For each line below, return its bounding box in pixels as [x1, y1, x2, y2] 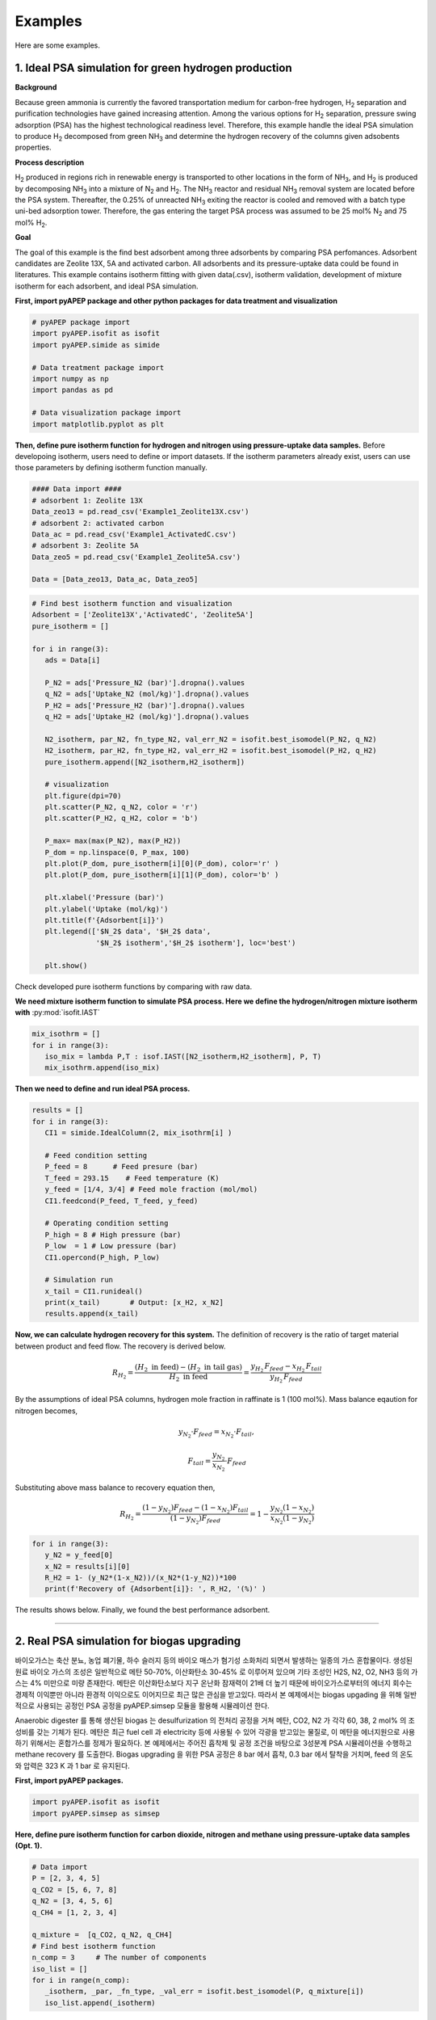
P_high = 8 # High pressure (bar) [44, 1230, 182, 1239]
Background [15, 82, 57, 92]
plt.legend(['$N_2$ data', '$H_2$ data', [44, 927, 212, 936]
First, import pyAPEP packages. [15, 1776, 124, 1786]
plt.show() [44, 961, 88, 970]
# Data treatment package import [31, 363, 165, 372]
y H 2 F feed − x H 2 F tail [250, 1361, 322, 1374]
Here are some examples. [15, 40, 101, 50]
